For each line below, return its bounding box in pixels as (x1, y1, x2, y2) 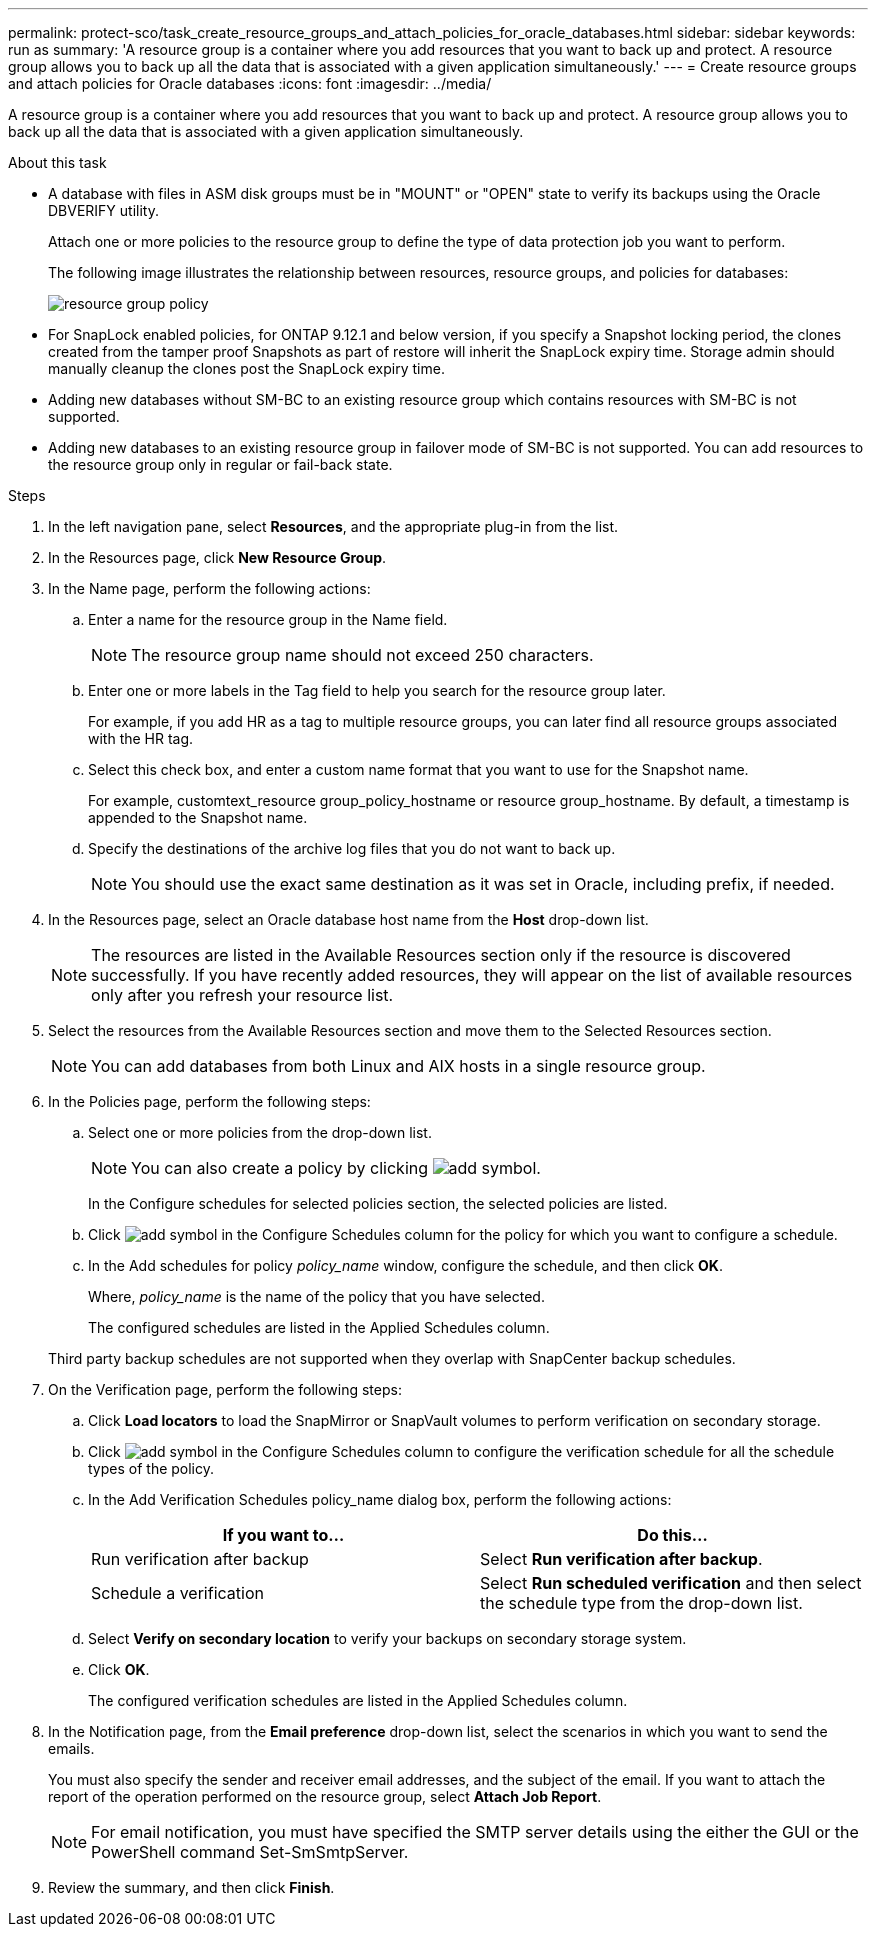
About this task (8, 154, 107, 171)
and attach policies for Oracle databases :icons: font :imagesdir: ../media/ (8, 75, 492, 92)
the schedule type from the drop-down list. (480, 1593, 803, 1613)
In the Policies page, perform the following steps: (48, 1093, 371, 1110)
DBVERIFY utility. (48, 202, 159, 219)
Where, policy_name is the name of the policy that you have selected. (88, 1288, 545, 1305)
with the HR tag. (88, 730, 194, 747)
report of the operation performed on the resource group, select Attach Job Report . (48, 1788, 602, 1805)
